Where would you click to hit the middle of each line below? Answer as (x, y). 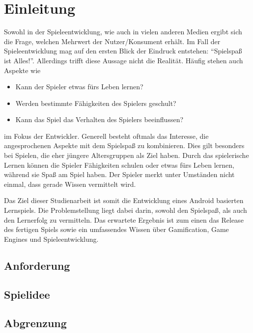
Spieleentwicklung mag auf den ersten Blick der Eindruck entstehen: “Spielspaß (123, 51)
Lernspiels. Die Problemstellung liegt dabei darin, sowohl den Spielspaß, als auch (126, 210)
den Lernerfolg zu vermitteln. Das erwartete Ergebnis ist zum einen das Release (124, 219)
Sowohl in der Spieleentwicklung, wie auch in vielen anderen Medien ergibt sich (123, 32)
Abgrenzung (35, 323)
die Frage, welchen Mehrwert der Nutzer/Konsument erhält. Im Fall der (112, 41)
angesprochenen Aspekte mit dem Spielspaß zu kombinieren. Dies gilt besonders (124, 145)
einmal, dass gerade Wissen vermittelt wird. (70, 184)
